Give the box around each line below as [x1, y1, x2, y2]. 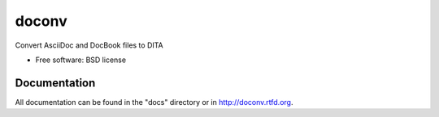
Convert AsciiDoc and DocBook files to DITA [15, 40, 164, 50]
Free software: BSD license [35, 55, 126, 65]
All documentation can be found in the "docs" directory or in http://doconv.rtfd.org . [15, 97, 293, 107]
